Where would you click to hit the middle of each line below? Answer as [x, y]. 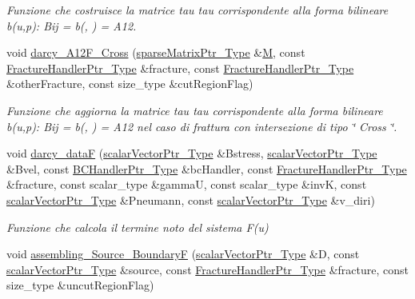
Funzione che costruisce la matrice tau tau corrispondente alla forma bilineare [198, 10]
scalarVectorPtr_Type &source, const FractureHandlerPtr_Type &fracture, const [207, 269]
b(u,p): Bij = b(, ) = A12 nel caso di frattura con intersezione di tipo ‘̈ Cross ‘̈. [202, 126]
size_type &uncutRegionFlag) [80, 285]
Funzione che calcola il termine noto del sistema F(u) [138, 227]
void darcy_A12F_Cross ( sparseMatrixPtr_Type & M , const [156, 52]
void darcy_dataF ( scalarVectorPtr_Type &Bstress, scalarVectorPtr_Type [192, 153]
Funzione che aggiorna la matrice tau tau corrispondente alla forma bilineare [195, 110]
